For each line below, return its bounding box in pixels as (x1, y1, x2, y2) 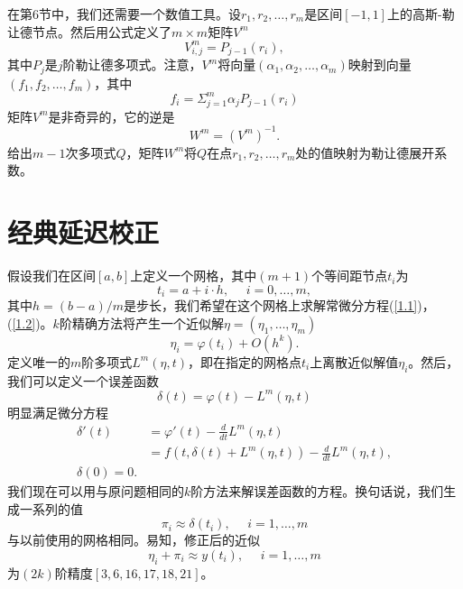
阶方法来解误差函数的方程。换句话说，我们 (190, 482, 444, 501)
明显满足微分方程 (7, 402, 108, 421)
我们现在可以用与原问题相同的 (7, 482, 184, 501)
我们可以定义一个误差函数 (7, 371, 159, 390)
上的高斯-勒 (386, 5, 455, 23)
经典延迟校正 (7, 214, 160, 251)
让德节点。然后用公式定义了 (7, 22, 171, 41)
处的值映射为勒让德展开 (295, 143, 435, 161)
